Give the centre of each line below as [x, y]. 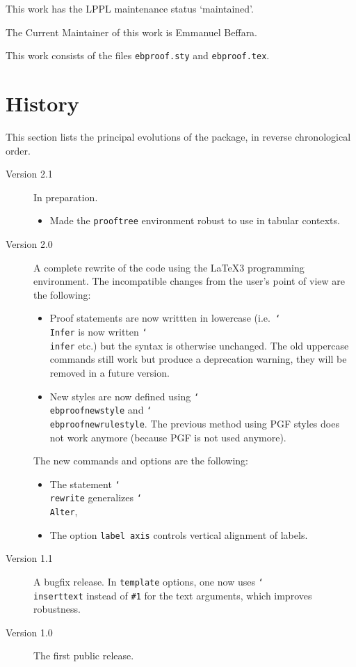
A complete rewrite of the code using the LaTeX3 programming [169, 267]
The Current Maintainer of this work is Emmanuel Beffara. [132, 32]
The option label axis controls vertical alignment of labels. [179, 534]
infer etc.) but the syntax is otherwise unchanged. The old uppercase [199, 345]
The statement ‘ [85, 484]
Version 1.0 [29, 632]
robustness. [57, 609]
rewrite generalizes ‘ [96, 497]
